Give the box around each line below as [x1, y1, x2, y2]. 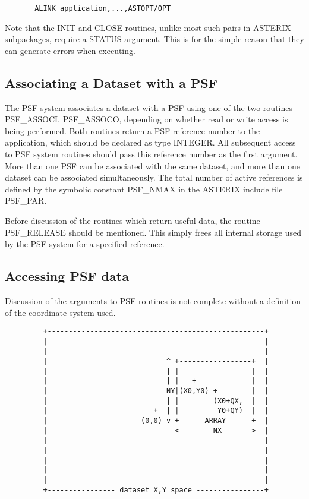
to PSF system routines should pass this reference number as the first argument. [5, 148, 298, 160]
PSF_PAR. [5, 194, 47, 207]
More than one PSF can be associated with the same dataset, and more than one [5, 159, 300, 172]
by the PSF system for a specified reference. [5, 238, 165, 250]
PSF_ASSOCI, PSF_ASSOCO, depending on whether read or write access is [5, 113, 288, 125]
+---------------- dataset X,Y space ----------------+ [43, 485, 269, 494]
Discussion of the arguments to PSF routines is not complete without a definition [5, 294, 301, 307]
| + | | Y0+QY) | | [43, 406, 269, 415]
